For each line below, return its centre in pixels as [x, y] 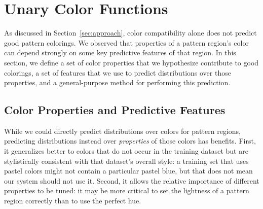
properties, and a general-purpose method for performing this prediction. [117, 82]
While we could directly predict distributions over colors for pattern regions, [122, 131]
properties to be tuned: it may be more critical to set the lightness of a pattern [127, 190]
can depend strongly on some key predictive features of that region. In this [120, 53]
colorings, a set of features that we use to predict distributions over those [118, 72]
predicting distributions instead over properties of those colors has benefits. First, [130, 141]
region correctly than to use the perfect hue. [73, 201]
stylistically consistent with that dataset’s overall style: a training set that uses [126, 161]
